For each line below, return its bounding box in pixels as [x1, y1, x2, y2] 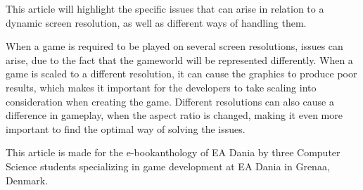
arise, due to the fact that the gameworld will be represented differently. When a [6, 52, 353, 67]
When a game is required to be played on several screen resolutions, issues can [6, 39, 343, 53]
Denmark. [6, 172, 49, 187]
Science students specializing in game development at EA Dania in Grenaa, [6, 158, 330, 173]
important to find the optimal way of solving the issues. [6, 121, 246, 136]
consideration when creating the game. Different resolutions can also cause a [6, 94, 334, 108]
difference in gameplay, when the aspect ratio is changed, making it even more [6, 108, 343, 122]
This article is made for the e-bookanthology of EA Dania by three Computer [6, 145, 340, 160]
